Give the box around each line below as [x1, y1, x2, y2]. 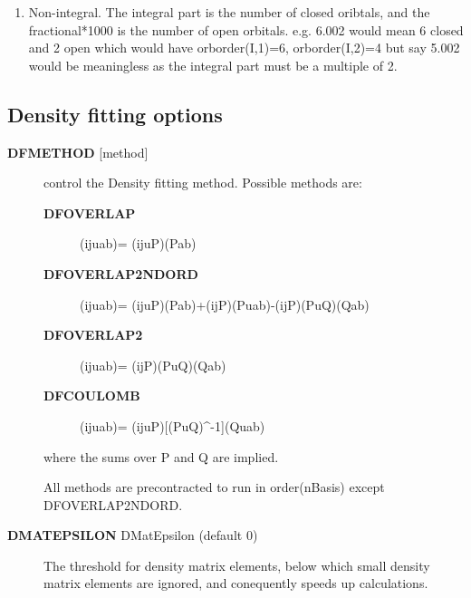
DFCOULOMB [43, 386, 140, 405]
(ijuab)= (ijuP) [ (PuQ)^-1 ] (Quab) [80, 416, 265, 435]
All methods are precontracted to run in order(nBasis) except [43, 477, 385, 497]
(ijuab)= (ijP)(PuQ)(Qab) [80, 355, 226, 374]
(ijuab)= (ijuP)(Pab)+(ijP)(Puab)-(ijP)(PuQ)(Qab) [80, 294, 370, 313]
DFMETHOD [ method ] [7, 142, 149, 161]
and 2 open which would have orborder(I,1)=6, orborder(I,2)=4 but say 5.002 [28, 38, 460, 57]
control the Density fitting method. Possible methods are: [43, 173, 362, 192]
